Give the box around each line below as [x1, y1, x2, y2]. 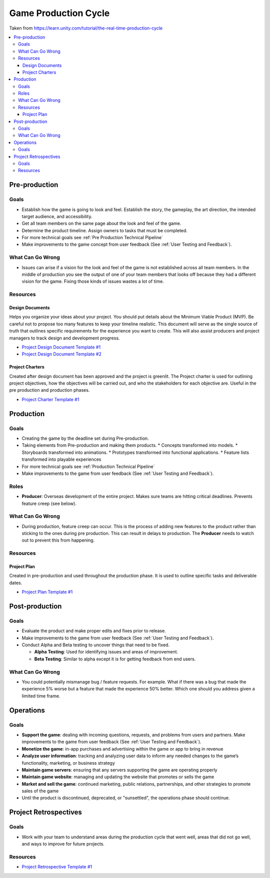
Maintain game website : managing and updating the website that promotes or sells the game [21, 774, 214, 780]
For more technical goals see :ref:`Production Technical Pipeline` [21, 463, 155, 469]
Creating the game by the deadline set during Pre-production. [21, 435, 149, 441]
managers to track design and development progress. [9, 335, 120, 341]
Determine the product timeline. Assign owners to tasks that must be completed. [21, 227, 187, 233]
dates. [9, 580, 22, 586]
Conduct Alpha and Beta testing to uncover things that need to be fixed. [21, 642, 170, 648]
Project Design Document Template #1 [21, 344, 101, 350]
